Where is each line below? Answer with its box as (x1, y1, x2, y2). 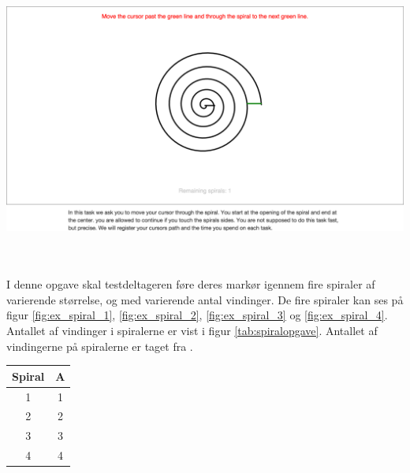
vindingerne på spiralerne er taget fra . (6, 337, 193, 354)
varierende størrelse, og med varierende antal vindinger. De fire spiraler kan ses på (6, 291, 404, 307)
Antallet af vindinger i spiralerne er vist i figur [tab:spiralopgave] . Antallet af (6, 322, 378, 339)
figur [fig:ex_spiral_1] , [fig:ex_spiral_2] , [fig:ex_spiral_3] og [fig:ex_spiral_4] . (6, 307, 388, 323)
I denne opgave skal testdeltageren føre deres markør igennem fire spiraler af (6, 276, 375, 292)
